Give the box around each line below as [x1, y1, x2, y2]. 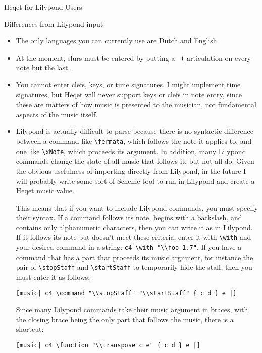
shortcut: [16, 324, 44, 334]
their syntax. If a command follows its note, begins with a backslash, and [16, 212, 242, 223]
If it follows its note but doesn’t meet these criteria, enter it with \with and [16, 232, 251, 242]
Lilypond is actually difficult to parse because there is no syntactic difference [16, 126, 253, 136]
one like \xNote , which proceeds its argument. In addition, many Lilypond [16, 145, 246, 156]
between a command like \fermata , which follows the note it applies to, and [16, 136, 252, 146]
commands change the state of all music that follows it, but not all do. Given [16, 156, 254, 166]
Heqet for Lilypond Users [4, 2, 82, 12]
